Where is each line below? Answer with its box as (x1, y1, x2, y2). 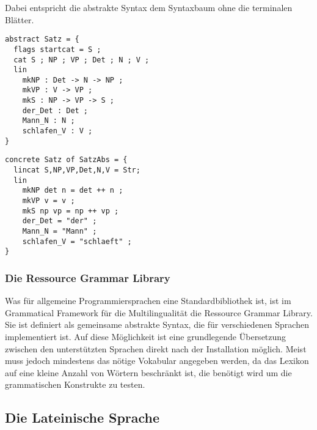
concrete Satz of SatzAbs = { (5, 155, 128, 165)
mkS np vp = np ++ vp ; (22, 206, 119, 215)
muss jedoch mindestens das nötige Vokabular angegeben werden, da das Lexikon (5, 354, 309, 367)
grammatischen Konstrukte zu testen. (5, 378, 145, 391)
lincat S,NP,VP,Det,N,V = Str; (13, 166, 140, 175)
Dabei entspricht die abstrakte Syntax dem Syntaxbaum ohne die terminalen (5, 1, 293, 13)
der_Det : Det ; (22, 106, 89, 115)
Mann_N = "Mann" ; (22, 227, 97, 235)
